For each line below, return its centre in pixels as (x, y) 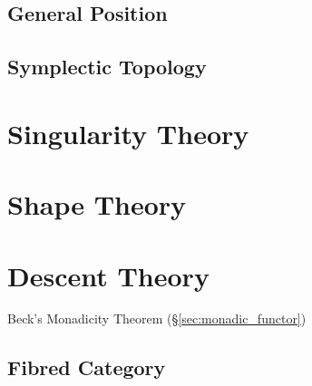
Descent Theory (108, 275)
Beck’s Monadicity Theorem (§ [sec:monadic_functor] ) (157, 318)
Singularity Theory (128, 133)
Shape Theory (97, 204)
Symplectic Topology (107, 67)
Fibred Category (87, 367)
